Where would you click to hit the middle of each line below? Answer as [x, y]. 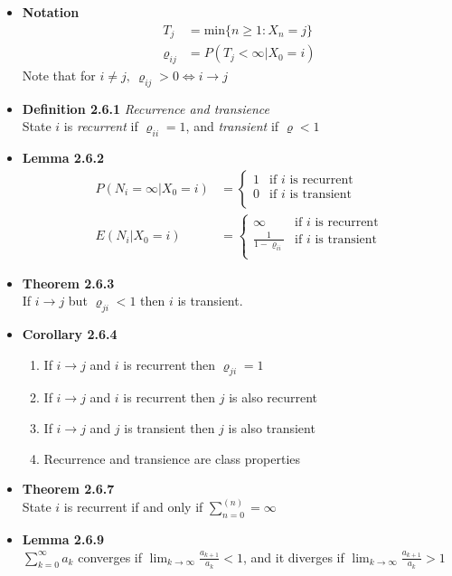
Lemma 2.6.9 [63, 539]
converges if [110, 557]
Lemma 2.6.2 [63, 158]
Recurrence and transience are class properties [172, 458]
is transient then [169, 428]
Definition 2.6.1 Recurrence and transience [146, 108]
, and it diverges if [294, 557]
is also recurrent [273, 397]
